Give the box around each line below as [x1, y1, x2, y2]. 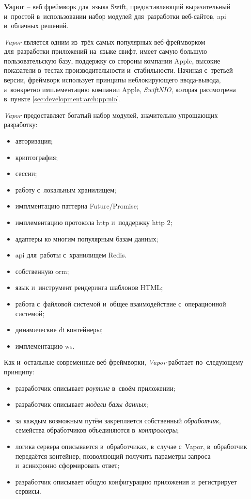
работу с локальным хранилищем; [15, 184, 116, 194]
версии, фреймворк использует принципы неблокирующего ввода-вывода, [4, 75, 221, 85]
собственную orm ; [15, 266, 69, 276]
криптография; [15, 152, 58, 162]
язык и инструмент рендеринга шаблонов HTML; [15, 282, 163, 292]
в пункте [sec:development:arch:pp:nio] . [4, 94, 121, 104]
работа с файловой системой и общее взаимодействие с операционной [15, 298, 226, 308]
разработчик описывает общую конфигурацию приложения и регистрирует [15, 476, 237, 486]
